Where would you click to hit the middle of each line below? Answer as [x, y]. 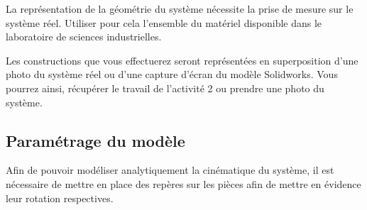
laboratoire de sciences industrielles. [84, 37]
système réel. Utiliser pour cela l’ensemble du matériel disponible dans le [164, 22]
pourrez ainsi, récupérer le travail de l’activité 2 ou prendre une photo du [165, 88]
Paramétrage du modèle [95, 140]
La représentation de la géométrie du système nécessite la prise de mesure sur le [180, 9]
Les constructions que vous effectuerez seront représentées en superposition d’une [182, 60]
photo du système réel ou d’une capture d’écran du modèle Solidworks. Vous [172, 74]
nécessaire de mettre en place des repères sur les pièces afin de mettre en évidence [183, 183]
